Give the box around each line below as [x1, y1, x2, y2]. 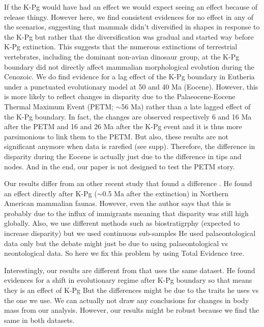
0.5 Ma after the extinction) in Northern [102, 188, 228, 198]
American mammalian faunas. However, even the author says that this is [4, 198, 231, 209]
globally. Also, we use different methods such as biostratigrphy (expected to [4, 218, 240, 228]
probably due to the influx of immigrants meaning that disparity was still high [4, 207, 249, 218]
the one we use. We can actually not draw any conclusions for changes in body [4, 294, 249, 305]
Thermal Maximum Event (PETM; [4, 101, 113, 111]
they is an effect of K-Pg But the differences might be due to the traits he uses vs [4, 285, 259, 295]
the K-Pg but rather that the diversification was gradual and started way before [4, 31, 254, 42]
